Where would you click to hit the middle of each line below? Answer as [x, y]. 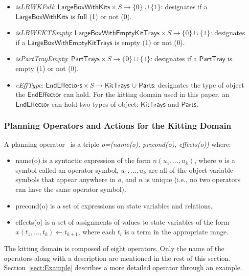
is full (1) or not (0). [101, 16]
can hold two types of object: [95, 103]
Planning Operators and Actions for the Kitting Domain [118, 126]
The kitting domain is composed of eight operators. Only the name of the [114, 248]
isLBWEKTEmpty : [44, 33]
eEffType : [29, 84]
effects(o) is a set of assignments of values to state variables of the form [122, 222]
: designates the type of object [199, 84]
